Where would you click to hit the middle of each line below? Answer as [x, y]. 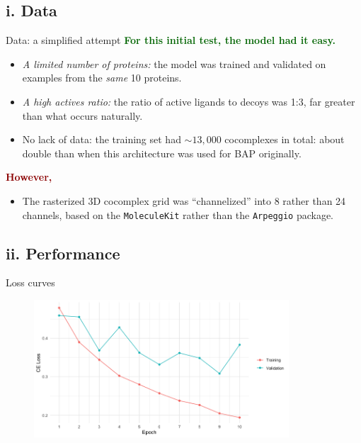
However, [29, 177]
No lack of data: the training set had [102, 139]
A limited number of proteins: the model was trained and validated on [174, 63]
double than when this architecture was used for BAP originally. [162, 153]
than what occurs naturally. [82, 115]
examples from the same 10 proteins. [102, 78]
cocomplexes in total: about [285, 139]
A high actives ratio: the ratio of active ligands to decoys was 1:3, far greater [189, 101]
